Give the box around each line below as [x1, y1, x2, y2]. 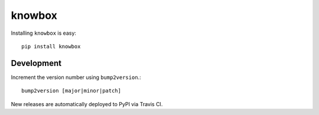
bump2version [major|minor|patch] [21, 87, 121, 94]
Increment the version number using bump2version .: [11, 74, 141, 81]
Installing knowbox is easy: [11, 29, 77, 37]
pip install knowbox [21, 43, 81, 50]
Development [11, 58, 62, 68]
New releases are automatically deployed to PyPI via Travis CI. [11, 100, 163, 107]
